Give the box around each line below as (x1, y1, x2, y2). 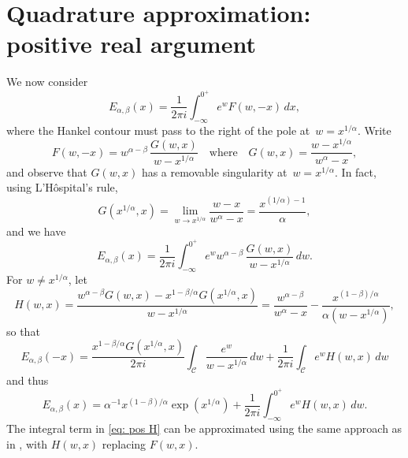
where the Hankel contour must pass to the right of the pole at (6, 121, 310, 138)
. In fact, (335, 163, 376, 180)
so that (6, 322, 40, 339)
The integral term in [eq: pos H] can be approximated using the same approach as (6, 419, 402, 436)
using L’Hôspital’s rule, (6, 179, 118, 195)
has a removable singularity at (141, 163, 287, 180)
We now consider (6, 73, 88, 90)
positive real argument (6, 28, 256, 60)
